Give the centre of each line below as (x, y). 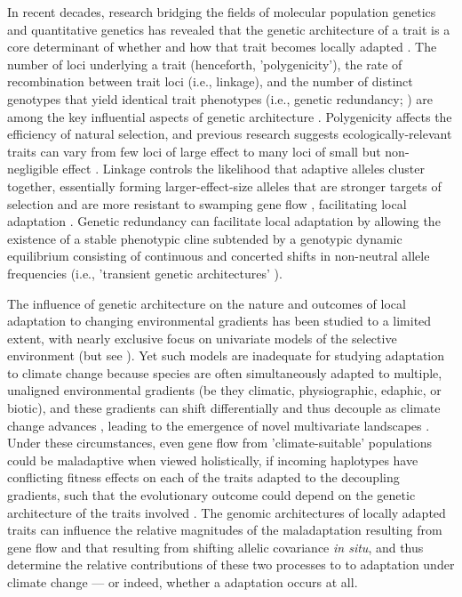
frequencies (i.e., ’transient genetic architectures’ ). (145, 273)
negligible (33, 169)
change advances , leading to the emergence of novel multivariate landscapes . (219, 425)
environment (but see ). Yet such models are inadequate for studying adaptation (226, 355)
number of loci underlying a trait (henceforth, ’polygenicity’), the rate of (205, 64)
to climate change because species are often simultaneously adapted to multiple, (225, 372)
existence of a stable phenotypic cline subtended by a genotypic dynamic (205, 238)
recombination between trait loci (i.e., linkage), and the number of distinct (210, 81)
